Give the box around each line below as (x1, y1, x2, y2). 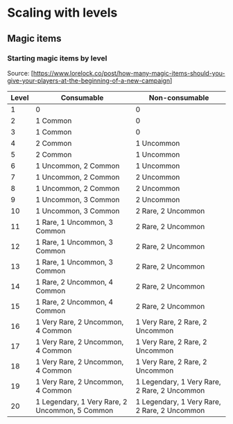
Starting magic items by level (7, 53, 107, 63)
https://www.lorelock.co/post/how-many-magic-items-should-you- (33, 69, 225, 77)
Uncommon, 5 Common (35, 405, 114, 415)
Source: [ (7, 69, 33, 77)
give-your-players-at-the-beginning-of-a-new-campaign (7, 76, 171, 85)
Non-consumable (148, 92, 209, 102)
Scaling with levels (7, 5, 118, 21)
